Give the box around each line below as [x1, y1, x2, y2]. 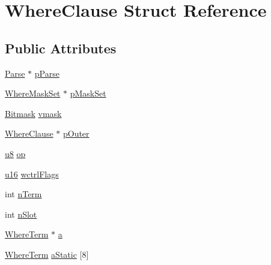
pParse [34, 67, 59, 79]
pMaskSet [70, 87, 106, 100]
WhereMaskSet [5, 87, 61, 100]
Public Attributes [5, 38, 117, 57]
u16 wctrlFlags [5, 167, 59, 180]
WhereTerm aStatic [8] [5, 248, 89, 260]
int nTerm [5, 188, 42, 200]
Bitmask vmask [5, 107, 62, 119]
